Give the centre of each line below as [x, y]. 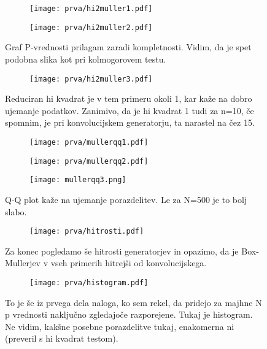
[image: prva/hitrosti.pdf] [87, 232]
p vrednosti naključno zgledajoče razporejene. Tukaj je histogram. [129, 314]
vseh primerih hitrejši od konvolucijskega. [129, 263]
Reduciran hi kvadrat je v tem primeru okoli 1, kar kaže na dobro [129, 98]
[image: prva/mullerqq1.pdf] [89, 142]
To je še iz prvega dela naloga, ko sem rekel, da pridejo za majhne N [133, 302]
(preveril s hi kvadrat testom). [62, 338]
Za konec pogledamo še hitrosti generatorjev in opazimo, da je [122, 251]
